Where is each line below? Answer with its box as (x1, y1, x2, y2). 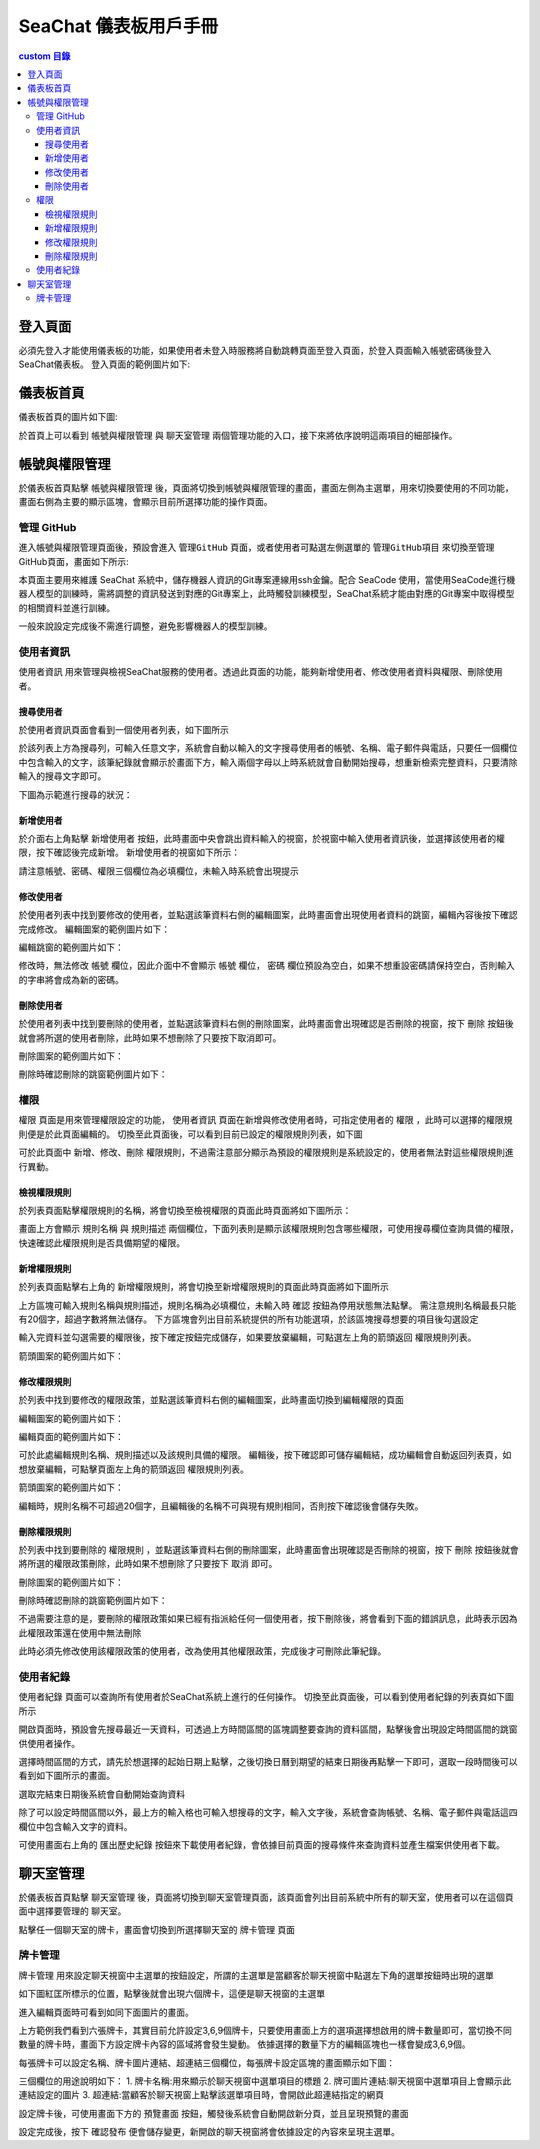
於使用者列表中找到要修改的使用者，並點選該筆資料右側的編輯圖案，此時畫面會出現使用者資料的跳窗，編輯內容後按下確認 (18, 909, 518, 921)
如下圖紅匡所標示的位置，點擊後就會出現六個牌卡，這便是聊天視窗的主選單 (18, 1988, 325, 2000)
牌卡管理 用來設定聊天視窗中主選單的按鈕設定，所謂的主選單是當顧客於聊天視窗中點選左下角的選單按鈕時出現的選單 (18, 1969, 494, 1981)
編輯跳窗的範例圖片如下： (18, 941, 124, 953)
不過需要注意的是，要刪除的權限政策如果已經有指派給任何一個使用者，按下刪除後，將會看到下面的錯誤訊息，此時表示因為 (18, 1613, 518, 1625)
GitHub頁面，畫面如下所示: (18, 555, 129, 567)
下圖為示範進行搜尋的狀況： (18, 788, 133, 800)
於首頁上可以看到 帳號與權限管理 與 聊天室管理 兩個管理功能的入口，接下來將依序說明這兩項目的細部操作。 (18, 429, 458, 441)
